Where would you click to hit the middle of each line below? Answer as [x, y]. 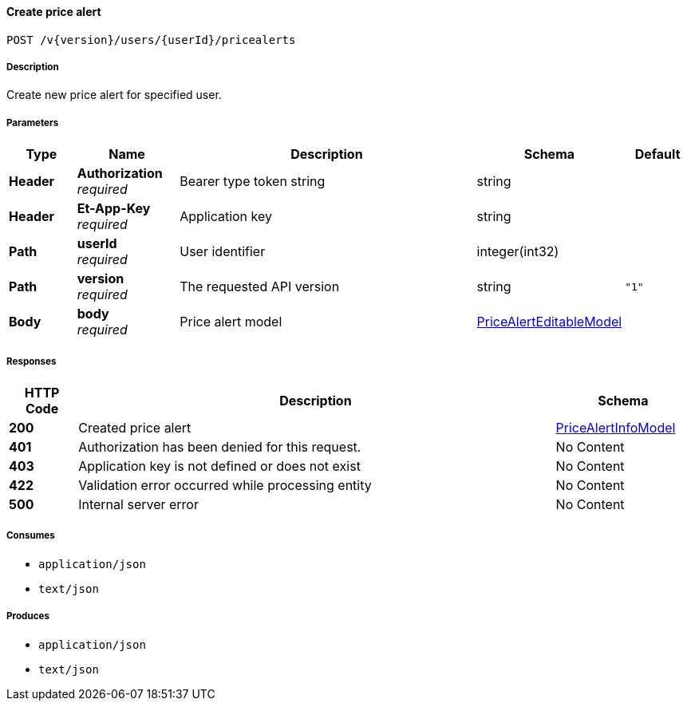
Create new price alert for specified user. [114, 95]
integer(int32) [518, 252]
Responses [32, 361]
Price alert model [231, 322]
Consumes [31, 536]
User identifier [223, 252]
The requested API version [260, 287]
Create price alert [54, 12]
